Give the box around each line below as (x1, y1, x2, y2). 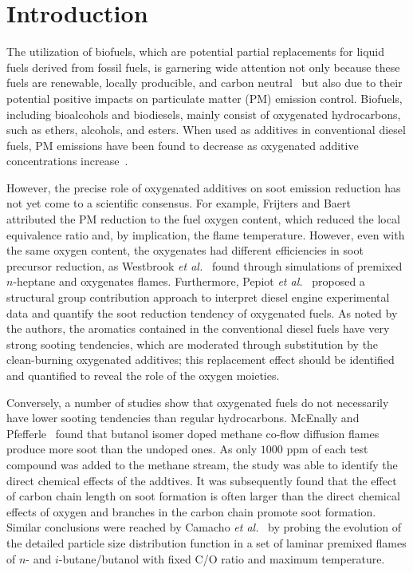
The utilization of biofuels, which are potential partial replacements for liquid (6, 43, 385, 60)
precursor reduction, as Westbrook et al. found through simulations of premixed (6, 257, 403, 274)
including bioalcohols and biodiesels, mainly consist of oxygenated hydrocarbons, (6, 105, 401, 122)
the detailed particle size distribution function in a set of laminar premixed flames (6, 534, 407, 551)
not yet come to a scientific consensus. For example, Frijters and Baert (6, 195, 351, 211)
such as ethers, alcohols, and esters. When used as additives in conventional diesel (6, 121, 406, 138)
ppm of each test (286, 441, 368, 457)
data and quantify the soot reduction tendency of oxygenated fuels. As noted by (6, 304, 398, 321)
